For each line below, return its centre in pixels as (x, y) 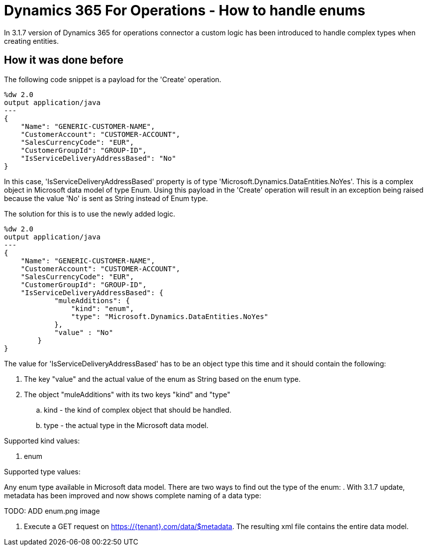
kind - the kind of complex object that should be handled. (138, 410)
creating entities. (31, 41)
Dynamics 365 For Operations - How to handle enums (185, 10)
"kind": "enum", (103, 308)
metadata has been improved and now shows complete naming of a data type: (133, 495)
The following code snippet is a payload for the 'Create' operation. (113, 79)
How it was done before (64, 60)
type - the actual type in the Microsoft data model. (126, 425)
